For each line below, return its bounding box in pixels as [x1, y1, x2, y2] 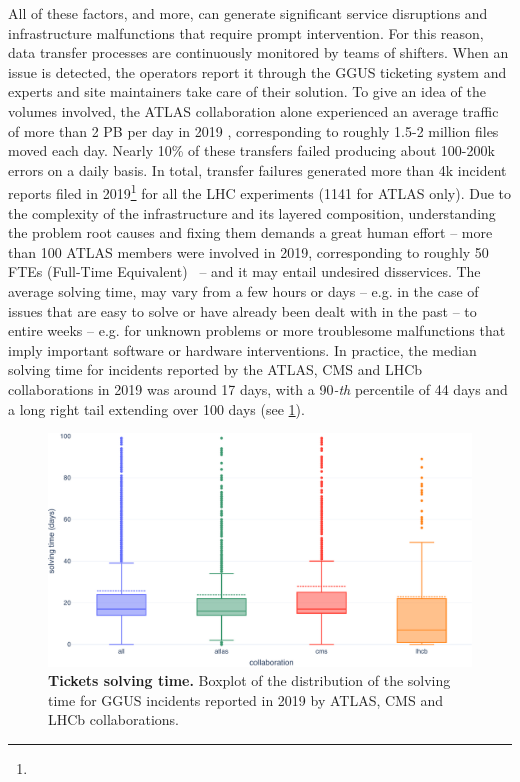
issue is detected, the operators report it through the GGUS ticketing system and [8, 61, 507, 82]
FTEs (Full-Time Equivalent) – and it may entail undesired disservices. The [8, 261, 481, 282]
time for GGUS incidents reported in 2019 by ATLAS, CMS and [48, 689, 443, 710]
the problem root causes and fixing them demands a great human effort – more [8, 222, 493, 243]
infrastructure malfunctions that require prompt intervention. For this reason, [8, 22, 484, 43]
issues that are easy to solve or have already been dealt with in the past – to [8, 300, 477, 321]
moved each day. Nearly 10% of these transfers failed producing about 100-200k [8, 140, 495, 161]
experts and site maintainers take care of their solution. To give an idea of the [8, 81, 487, 102]
